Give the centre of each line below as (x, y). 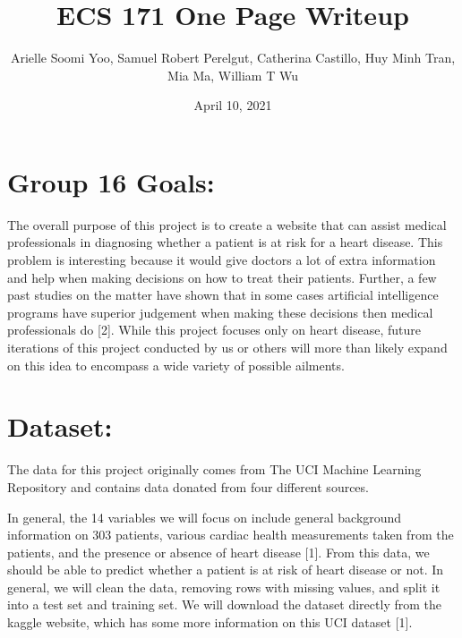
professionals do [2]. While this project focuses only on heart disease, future (214, 330)
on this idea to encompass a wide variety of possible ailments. (176, 365)
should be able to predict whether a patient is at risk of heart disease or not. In (226, 570)
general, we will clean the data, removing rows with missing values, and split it (224, 587)
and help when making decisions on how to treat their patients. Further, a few (222, 277)
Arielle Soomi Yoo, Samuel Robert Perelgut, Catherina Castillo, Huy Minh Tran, (233, 58)
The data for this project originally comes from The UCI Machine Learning (214, 469)
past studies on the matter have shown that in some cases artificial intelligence (223, 295)
